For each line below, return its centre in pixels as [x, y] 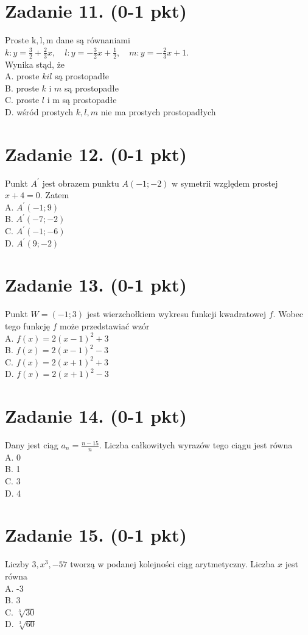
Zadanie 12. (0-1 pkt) [96, 153]
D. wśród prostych [39, 111]
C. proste [22, 100]
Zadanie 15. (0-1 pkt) [96, 535]
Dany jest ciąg [32, 445]
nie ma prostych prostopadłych [158, 111]
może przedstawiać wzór [105, 325]
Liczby [17, 564]
